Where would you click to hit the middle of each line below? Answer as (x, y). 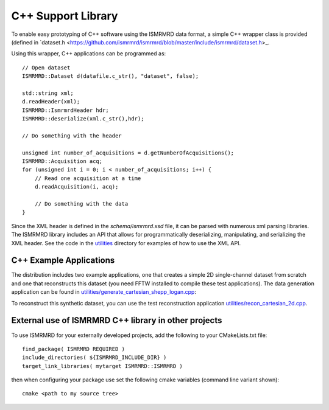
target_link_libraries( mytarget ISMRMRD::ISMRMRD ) (102, 366)
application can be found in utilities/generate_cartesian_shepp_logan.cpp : (104, 292)
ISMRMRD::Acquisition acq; (62, 162)
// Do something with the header (72, 136)
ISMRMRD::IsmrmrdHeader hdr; (65, 110)
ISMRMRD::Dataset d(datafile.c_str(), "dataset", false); (111, 76)
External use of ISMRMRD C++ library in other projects (117, 320)
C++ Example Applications (63, 261)
